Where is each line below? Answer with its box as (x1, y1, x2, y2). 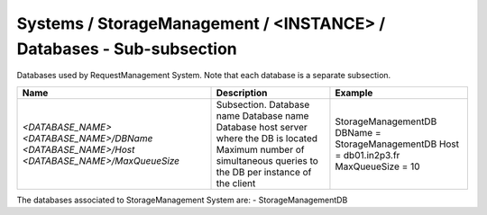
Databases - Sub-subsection (16, 39, 238, 58)
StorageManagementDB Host (335, 138, 460, 150)
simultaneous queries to (216, 154, 319, 166)
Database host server (216, 121, 308, 133)
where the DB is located (216, 131, 318, 144)
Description (216, 86, 268, 99)
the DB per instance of (216, 166, 312, 178)
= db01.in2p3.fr (335, 148, 400, 161)
